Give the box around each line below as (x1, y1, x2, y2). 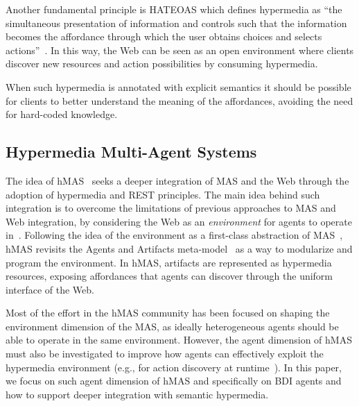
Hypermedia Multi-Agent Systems (6, 141, 257, 162)
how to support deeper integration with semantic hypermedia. (6, 387, 269, 401)
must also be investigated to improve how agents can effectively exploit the (6, 346, 324, 361)
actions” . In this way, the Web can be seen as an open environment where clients (6, 42, 354, 57)
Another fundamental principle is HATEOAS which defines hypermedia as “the (6, 2, 342, 16)
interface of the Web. (6, 282, 94, 296)
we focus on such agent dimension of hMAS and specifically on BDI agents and (6, 373, 342, 388)
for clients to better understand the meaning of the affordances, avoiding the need (6, 93, 353, 108)
